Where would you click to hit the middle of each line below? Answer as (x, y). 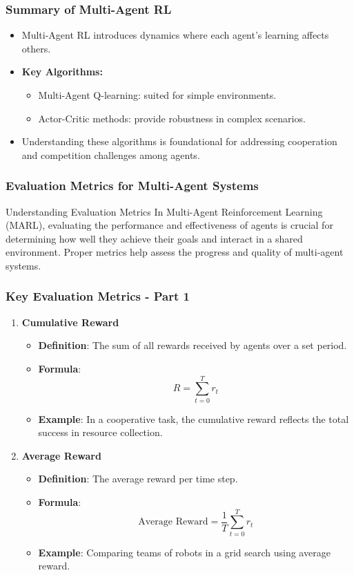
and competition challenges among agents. (111, 154)
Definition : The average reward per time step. (138, 479)
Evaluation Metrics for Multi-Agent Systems (132, 186)
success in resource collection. (100, 432)
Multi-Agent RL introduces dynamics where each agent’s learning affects (175, 35)
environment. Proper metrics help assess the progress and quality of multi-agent (175, 252)
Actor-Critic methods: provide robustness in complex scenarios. (172, 118)
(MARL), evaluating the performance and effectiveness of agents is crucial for (169, 225)
